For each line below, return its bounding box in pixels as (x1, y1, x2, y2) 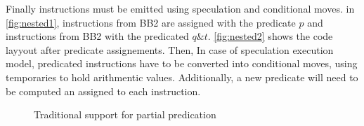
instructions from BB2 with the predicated (6, 29, 189, 43)
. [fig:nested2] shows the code (207, 29, 333, 43)
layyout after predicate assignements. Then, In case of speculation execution (6, 42, 334, 57)
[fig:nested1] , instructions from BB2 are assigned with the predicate (6, 15, 296, 29)
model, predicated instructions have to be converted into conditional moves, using (6, 56, 358, 71)
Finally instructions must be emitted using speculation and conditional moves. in (6, 1, 355, 15)
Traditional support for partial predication (34, 107, 216, 122)
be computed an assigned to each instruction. (6, 83, 201, 98)
